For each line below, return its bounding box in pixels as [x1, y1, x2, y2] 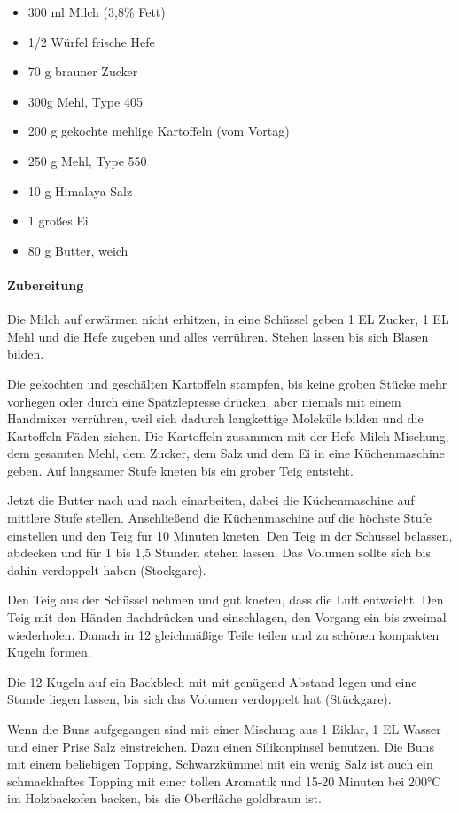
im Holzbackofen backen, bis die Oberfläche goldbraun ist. [7, 789, 322, 808]
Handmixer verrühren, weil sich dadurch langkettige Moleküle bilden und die [7, 409, 424, 428]
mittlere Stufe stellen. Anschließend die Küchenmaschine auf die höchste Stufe [7, 509, 432, 527]
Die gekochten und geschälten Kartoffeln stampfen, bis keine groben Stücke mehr [7, 374, 447, 392]
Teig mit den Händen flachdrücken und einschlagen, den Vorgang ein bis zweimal [7, 608, 447, 627]
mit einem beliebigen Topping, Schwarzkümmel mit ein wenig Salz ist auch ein [7, 754, 433, 773]
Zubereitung [7, 275, 84, 294]
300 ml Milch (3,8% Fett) [27, 3, 166, 20]
